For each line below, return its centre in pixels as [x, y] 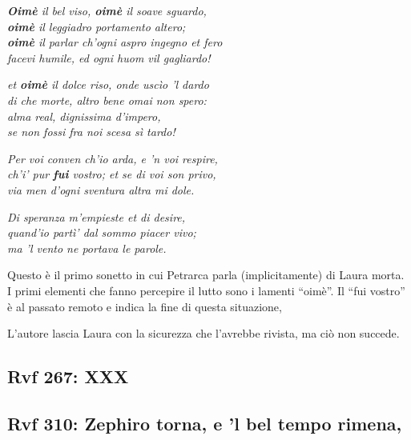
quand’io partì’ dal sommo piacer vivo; [102, 232]
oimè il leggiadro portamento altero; [97, 26]
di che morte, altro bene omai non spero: [107, 100]
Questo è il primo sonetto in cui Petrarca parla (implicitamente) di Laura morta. [206, 275]
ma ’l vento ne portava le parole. [87, 248]
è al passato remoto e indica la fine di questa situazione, [145, 306]
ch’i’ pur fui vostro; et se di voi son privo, [112, 174]
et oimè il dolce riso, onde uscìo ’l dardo [108, 84]
